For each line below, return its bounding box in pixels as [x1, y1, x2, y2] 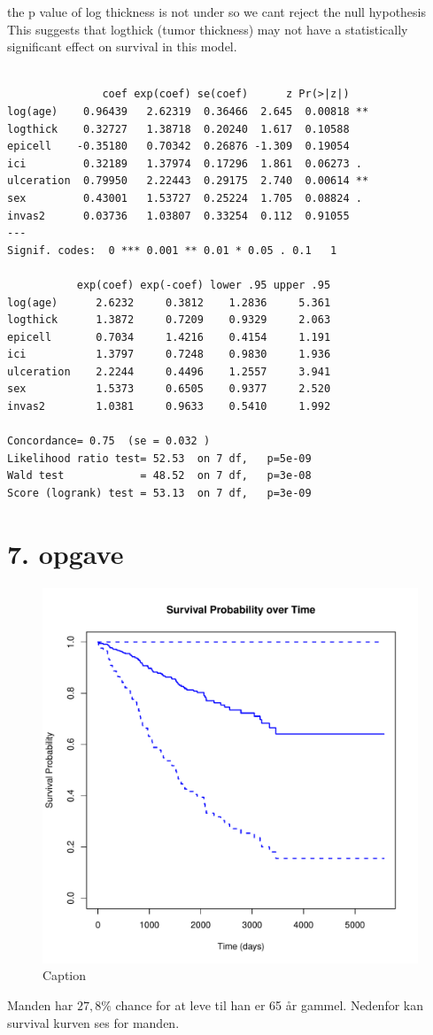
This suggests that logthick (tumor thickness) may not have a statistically [7, 19, 408, 38]
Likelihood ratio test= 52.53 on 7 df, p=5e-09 [7, 452, 312, 465]
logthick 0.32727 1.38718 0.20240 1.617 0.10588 [7, 122, 350, 135]
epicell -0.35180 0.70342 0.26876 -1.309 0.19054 [7, 140, 350, 153]
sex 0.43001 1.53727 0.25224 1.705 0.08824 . [7, 191, 362, 205]
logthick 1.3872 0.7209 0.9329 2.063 [7, 313, 331, 327]
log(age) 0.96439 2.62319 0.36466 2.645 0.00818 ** [7, 104, 369, 118]
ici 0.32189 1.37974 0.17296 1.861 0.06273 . [7, 157, 362, 170]
